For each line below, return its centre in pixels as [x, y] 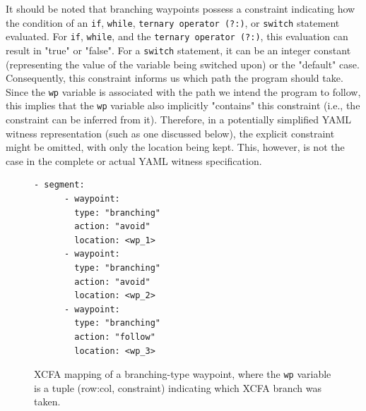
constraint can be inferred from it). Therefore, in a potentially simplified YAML [179, 119]
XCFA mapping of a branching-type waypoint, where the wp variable [183, 374]
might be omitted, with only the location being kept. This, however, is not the [175, 147]
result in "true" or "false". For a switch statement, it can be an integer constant [178, 50]
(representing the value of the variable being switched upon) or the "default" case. [183, 64]
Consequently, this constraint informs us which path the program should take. [175, 78]
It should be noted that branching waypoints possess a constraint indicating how [181, 8]
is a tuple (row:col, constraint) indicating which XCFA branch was [178, 387]
